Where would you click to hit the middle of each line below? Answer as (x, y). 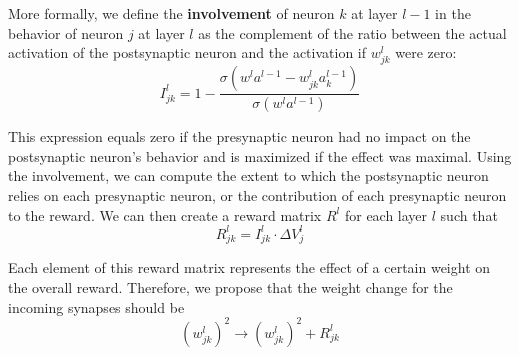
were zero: (426, 52)
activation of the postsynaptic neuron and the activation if (187, 52)
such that (469, 214)
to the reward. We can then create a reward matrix (165, 214)
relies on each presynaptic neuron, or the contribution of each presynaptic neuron (257, 195)
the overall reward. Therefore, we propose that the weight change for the (230, 287)
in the (453, 13)
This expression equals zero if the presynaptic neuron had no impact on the (239, 136)
